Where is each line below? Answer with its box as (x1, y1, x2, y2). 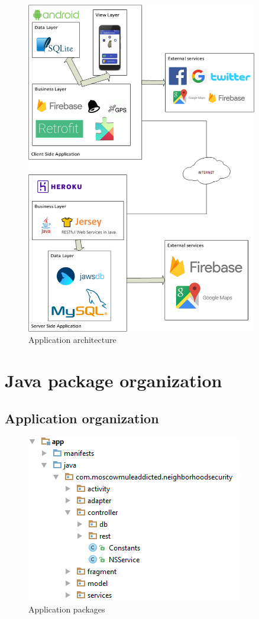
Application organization (5, 409, 159, 427)
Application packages (28, 603, 105, 615)
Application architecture (28, 333, 116, 346)
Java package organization (5, 368, 222, 393)
